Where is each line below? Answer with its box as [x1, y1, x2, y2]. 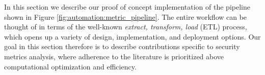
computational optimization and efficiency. [4, 61, 137, 71]
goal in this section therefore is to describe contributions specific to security [4, 41, 240, 52]
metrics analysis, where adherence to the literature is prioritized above [4, 51, 224, 61]
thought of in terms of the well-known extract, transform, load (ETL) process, [4, 21, 247, 32]
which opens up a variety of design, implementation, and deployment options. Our [4, 31, 261, 42]
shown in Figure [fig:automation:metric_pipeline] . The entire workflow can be [4, 11, 247, 22]
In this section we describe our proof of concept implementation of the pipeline [4, 2, 250, 12]
